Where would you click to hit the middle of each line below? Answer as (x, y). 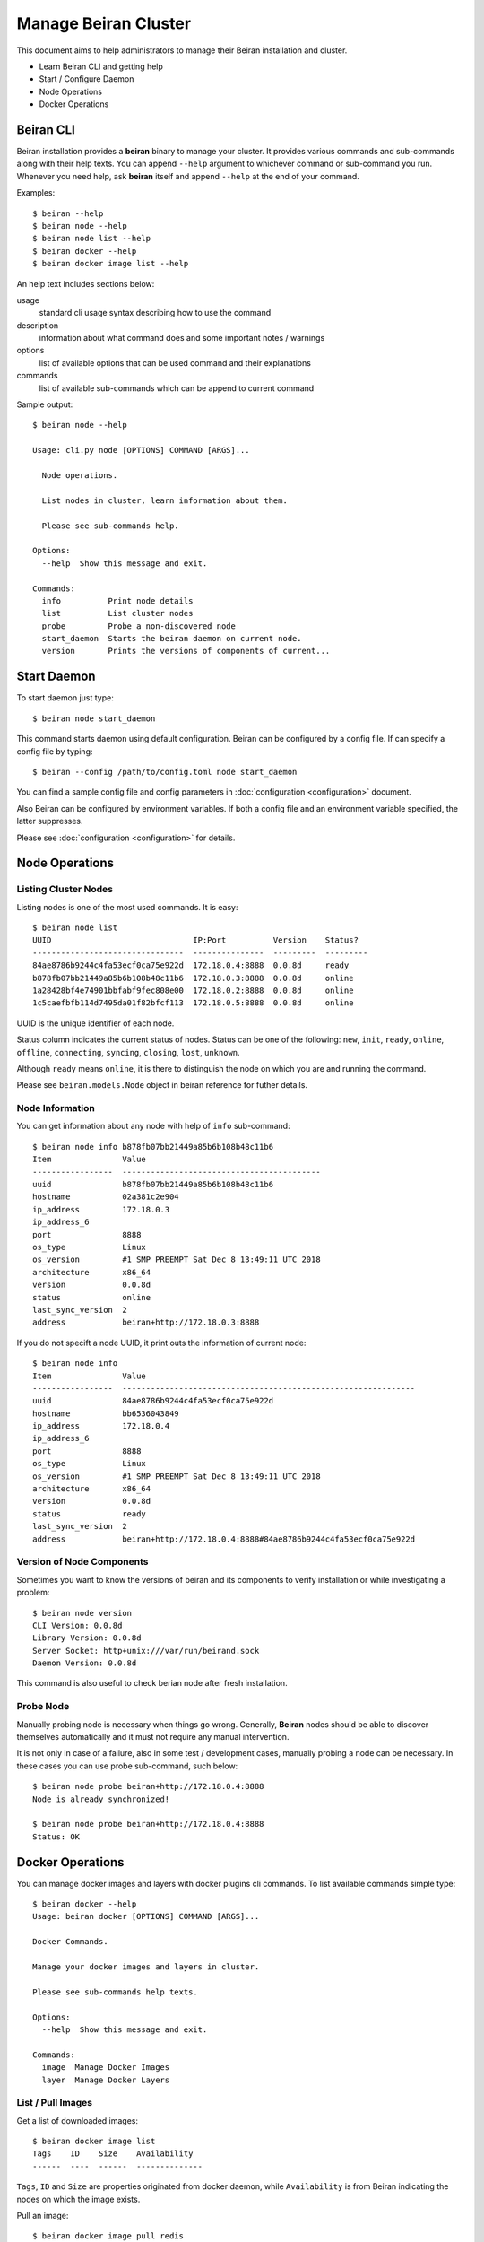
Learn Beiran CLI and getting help (101, 66)
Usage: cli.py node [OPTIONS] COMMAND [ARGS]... (141, 450)
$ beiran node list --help (92, 239)
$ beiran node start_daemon (94, 718)
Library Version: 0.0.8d (87, 1638)
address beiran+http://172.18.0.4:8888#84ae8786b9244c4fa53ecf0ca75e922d (224, 1539)
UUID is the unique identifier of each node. (95, 1023)
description (38, 325)
